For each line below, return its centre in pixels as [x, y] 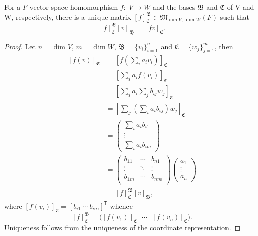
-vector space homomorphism [73, 7]
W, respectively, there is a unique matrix [68, 16]
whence [121, 206]
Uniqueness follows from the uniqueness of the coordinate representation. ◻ [122, 228]
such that [235, 16]
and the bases [174, 7]
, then [224, 46]
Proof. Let [20, 46]
